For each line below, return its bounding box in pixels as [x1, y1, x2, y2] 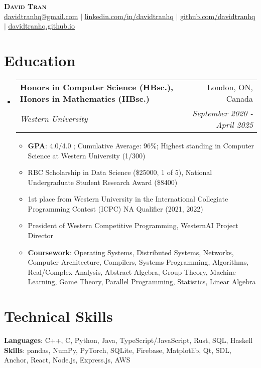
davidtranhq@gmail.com [4, 11, 78, 21]
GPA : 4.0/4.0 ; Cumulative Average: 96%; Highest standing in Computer [28, 140, 254, 150]
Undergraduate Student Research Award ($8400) [28, 176, 178, 187]
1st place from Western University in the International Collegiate [28, 194, 228, 204]
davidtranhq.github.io [8, 21, 75, 31]
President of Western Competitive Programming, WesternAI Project [28, 220, 238, 231]
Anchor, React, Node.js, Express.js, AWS [4, 354, 130, 365]
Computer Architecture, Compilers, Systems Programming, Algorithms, [28, 257, 249, 267]
